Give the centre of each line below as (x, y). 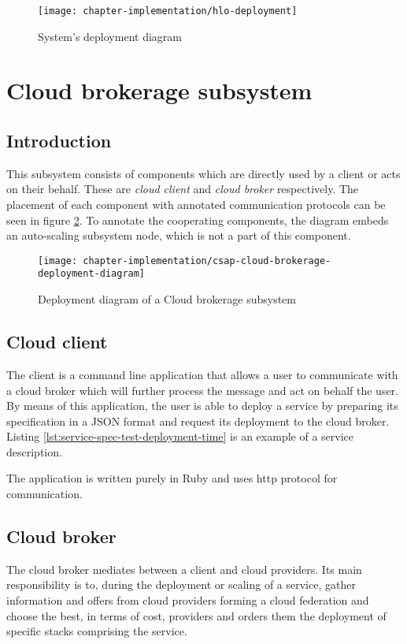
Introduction (59, 141)
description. (34, 451)
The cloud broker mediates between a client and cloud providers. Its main (184, 569)
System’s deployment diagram (110, 36)
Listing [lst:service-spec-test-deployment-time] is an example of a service (180, 436)
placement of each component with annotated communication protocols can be (196, 205)
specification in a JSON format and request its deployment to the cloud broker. (198, 421)
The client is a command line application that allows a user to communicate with (202, 374)
